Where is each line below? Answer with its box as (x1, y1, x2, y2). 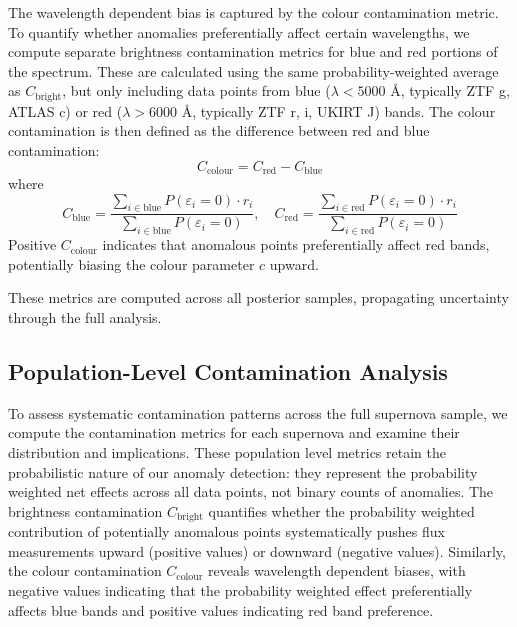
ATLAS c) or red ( (8, 100, 123, 121)
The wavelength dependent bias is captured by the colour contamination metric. (8, 2, 499, 22)
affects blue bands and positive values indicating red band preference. (8, 599, 434, 620)
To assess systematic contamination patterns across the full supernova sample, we (8, 402, 508, 423)
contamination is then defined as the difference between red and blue (8, 120, 430, 141)
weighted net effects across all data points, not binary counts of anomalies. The (8, 481, 494, 502)
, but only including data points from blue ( (62, 80, 331, 101)
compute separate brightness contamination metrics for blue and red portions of (8, 41, 498, 62)
